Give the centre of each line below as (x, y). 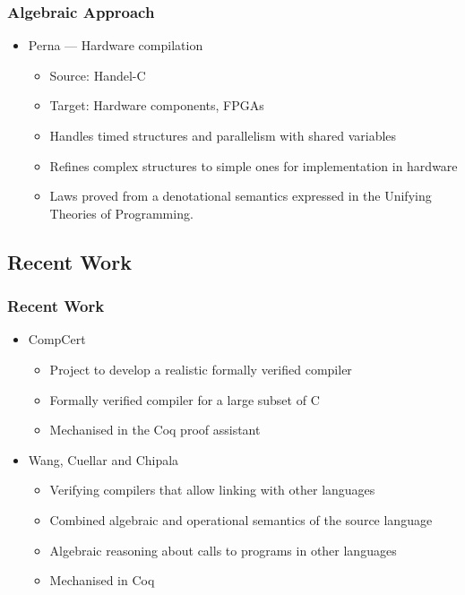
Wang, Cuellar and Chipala (103, 459)
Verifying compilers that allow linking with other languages (212, 490)
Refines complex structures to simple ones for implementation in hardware (254, 165)
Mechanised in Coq (102, 580)
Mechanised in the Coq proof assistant (155, 430)
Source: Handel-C (98, 75)
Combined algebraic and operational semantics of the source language (241, 519)
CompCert (57, 339)
